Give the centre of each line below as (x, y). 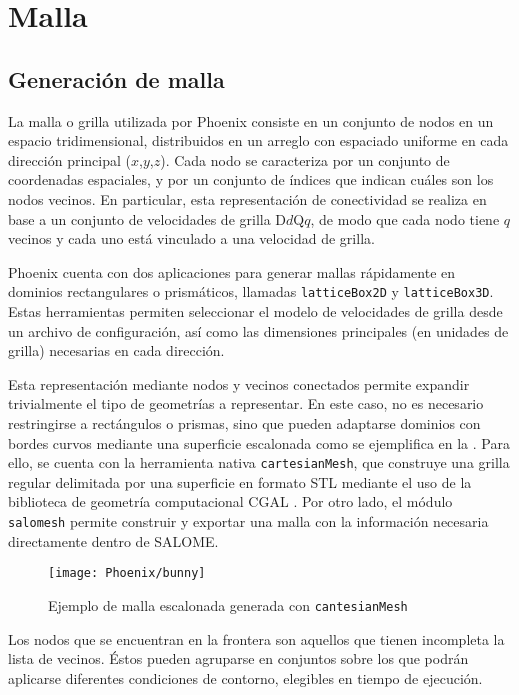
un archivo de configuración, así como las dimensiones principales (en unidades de (258, 330)
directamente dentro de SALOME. (113, 540)
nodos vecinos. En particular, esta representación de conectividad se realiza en (247, 198)
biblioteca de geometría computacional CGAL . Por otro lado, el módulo (230, 501)
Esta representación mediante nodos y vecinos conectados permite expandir (239, 383)
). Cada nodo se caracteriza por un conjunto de (305, 159)
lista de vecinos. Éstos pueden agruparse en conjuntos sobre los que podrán (238, 658)
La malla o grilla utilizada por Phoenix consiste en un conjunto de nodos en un (251, 120)
